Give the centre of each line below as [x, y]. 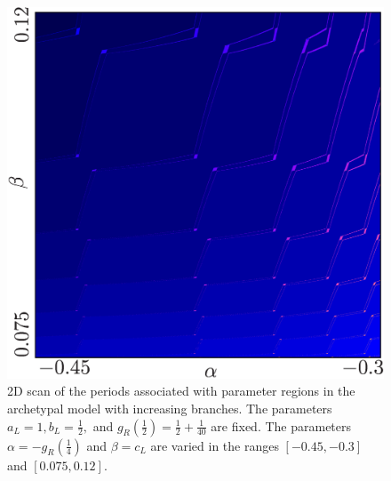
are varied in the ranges [215, 445]
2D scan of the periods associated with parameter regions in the [181, 391]
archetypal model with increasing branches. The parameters [170, 408]
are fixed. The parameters [281, 425]
